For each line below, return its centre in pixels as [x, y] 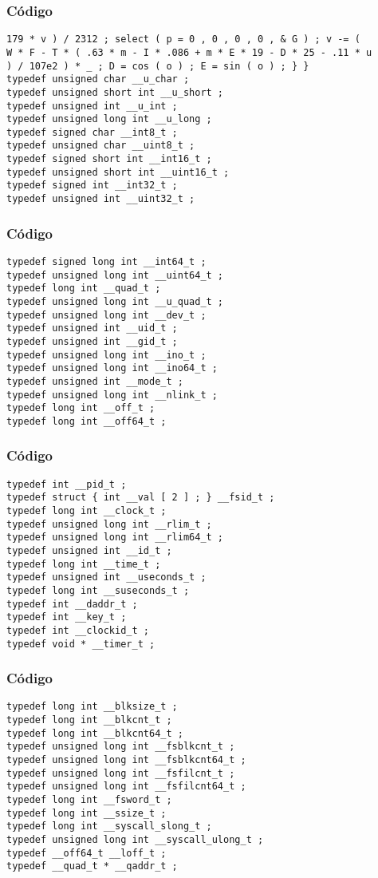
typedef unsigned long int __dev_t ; [106, 315]
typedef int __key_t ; [67, 617]
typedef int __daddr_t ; [72, 604]
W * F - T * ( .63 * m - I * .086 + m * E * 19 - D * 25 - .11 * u [189, 52]
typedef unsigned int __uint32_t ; [101, 199]
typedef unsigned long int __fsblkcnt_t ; [121, 747]
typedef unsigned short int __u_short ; [115, 92]
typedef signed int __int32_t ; [92, 186]
